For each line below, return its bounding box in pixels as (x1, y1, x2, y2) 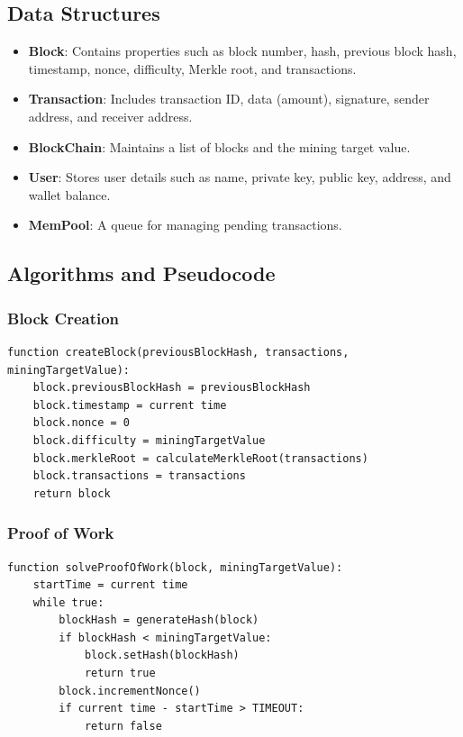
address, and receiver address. (28, 106, 193, 125)
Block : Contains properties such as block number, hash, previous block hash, (28, 41, 457, 60)
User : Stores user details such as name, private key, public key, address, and (28, 168, 451, 187)
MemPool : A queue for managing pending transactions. (28, 215, 342, 234)
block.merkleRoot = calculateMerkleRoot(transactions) (32, 451, 368, 465)
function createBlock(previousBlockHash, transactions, (7, 345, 350, 359)
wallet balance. (28, 185, 111, 204)
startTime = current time (32, 578, 188, 592)
